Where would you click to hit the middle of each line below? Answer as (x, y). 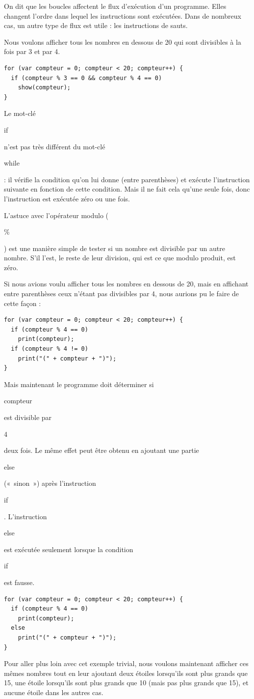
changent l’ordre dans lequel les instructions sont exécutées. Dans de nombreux (123, 15)
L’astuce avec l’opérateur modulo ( (56, 215)
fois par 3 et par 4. (32, 51)
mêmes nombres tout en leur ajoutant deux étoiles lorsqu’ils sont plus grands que (126, 673)
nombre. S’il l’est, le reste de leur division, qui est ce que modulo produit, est (120, 258)
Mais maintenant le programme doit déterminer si (79, 384)
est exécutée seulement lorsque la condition (69, 549)
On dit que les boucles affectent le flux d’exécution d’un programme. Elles (115, 6)
